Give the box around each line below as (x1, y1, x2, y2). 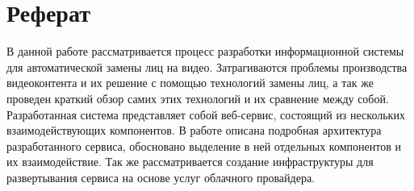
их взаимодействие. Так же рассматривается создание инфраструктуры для (6, 153, 374, 170)
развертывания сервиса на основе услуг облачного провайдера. (6, 168, 316, 185)
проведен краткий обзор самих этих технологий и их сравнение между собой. (6, 89, 389, 106)
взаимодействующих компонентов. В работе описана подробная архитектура (6, 122, 382, 139)
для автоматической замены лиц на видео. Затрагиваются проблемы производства (6, 58, 408, 75)
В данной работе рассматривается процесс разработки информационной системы (6, 43, 404, 60)
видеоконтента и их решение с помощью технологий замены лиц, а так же (6, 74, 374, 91)
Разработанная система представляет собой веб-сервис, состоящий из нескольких (6, 106, 405, 122)
